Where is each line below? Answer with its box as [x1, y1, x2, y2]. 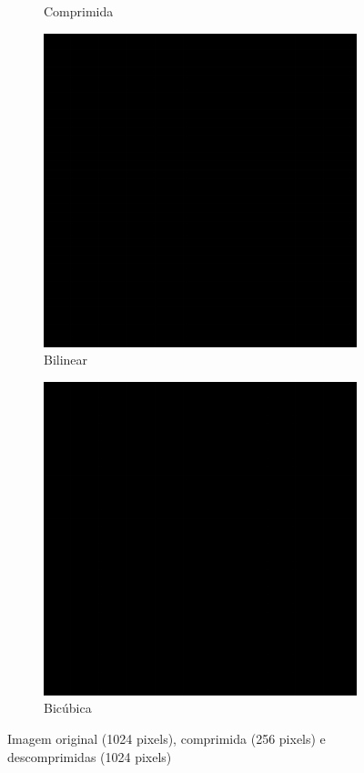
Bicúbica [44, 698, 92, 717]
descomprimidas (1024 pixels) [7, 747, 172, 766]
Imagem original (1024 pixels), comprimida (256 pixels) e [7, 728, 326, 747]
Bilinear [44, 350, 88, 369]
